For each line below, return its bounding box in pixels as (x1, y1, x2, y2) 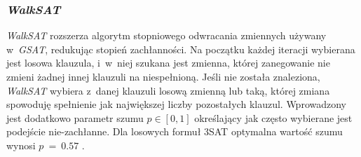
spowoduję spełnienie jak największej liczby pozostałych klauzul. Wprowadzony (6, 97, 346, 111)
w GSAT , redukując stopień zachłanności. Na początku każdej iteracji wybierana (6, 41, 355, 56)
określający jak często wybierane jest (194, 110, 353, 125)
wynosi (6, 137, 36, 152)
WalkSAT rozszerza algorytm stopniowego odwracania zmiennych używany (6, 28, 327, 43)
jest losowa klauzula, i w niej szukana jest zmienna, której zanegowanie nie (6, 55, 330, 70)
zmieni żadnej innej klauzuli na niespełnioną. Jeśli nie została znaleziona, (6, 69, 320, 83)
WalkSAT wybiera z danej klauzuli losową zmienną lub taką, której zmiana (6, 83, 330, 97)
